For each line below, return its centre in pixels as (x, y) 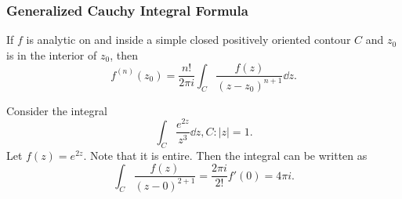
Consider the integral (57, 110)
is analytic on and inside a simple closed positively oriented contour (188, 40)
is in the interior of (52, 54)
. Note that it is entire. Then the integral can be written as (225, 155)
